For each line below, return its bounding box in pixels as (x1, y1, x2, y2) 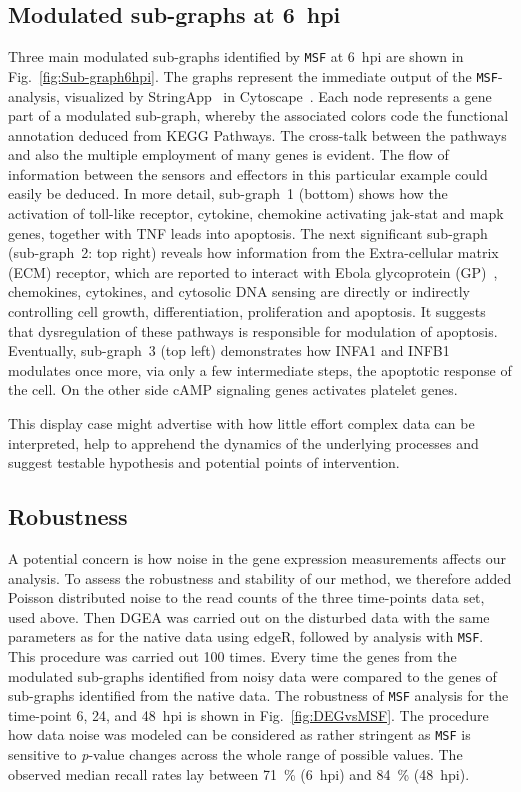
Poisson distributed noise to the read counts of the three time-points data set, (8, 587, 485, 608)
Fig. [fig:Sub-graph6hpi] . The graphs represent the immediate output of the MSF (8, 65, 498, 86)
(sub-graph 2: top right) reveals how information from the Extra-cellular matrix (8, 242, 499, 263)
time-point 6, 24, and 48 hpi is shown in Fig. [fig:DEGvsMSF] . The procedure (8, 704, 489, 725)
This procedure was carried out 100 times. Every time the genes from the (8, 646, 457, 667)
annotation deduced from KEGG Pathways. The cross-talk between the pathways (8, 124, 507, 145)
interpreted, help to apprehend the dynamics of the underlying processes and (8, 432, 479, 453)
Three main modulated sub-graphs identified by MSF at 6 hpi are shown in (8, 46, 464, 67)
